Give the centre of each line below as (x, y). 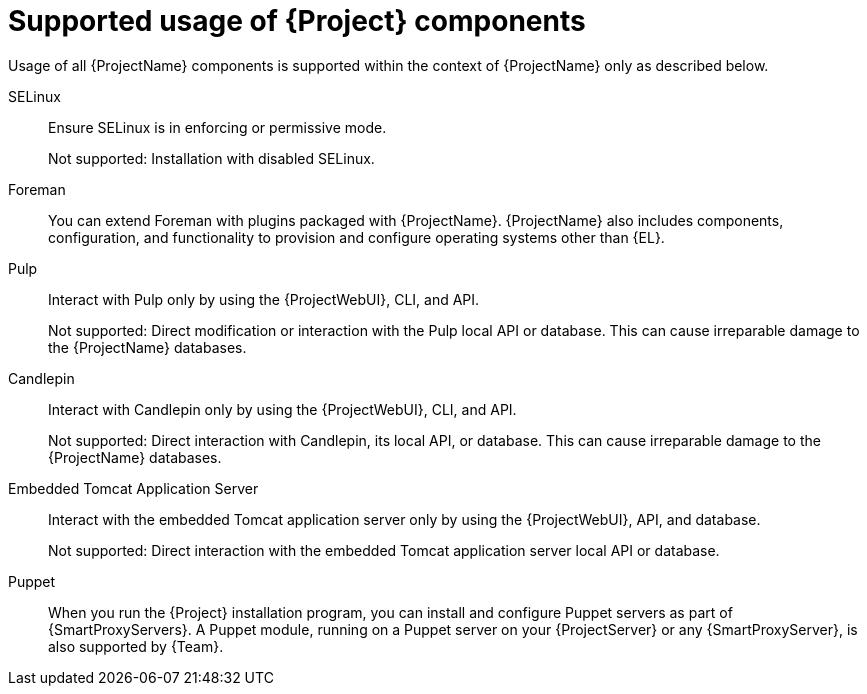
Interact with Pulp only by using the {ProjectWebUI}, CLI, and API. (264, 299)
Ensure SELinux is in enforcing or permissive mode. (217, 127)
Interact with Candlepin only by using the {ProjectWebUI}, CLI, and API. (282, 409)
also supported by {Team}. (136, 646)
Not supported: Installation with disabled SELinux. (211, 158)
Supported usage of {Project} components (297, 21)
